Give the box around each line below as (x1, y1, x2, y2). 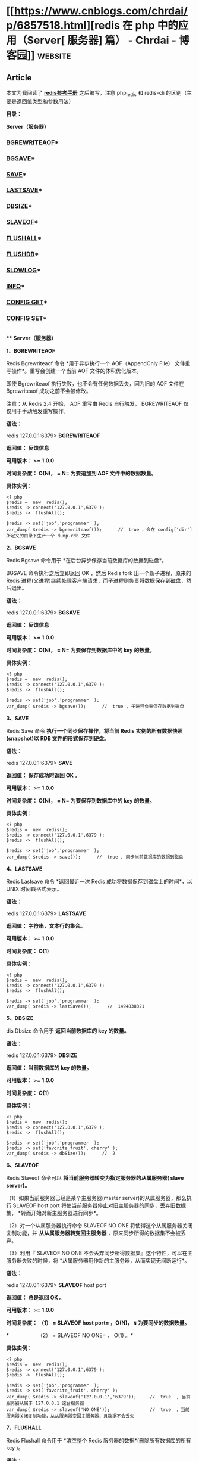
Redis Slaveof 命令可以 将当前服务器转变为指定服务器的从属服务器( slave (6, 1174, 184, 1182)
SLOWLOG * (6, 266, 42, 275)
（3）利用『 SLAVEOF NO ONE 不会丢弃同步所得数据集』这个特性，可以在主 (6, 1249, 193, 1257)
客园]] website (6, 49, 71, 62)
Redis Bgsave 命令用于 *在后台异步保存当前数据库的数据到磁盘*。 (6, 557, 168, 564)
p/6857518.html (6, 19, 87, 32)
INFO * (6, 282, 26, 290)
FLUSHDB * (6, 250, 39, 259)
